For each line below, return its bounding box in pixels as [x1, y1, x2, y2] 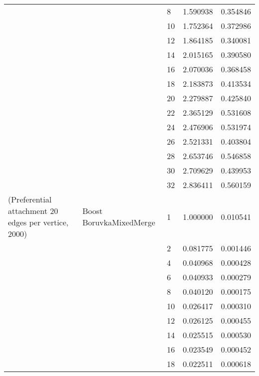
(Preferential [8, 193, 52, 205]
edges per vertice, [8, 216, 69, 228]
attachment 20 [8, 205, 58, 216]
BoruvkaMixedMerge [82, 216, 155, 228]
